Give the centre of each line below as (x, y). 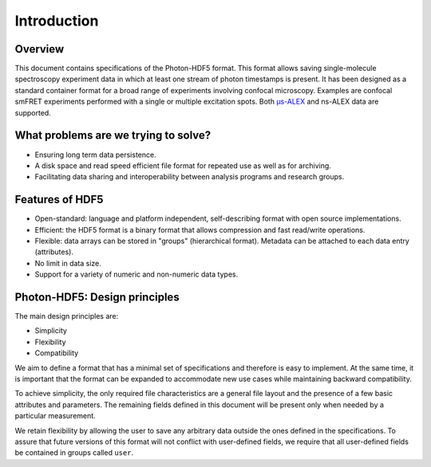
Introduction (57, 21)
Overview (40, 49)
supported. (33, 112)
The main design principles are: (67, 316)
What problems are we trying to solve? (113, 135)
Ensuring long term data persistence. (95, 155)
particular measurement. (55, 416)
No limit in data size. (68, 263)
